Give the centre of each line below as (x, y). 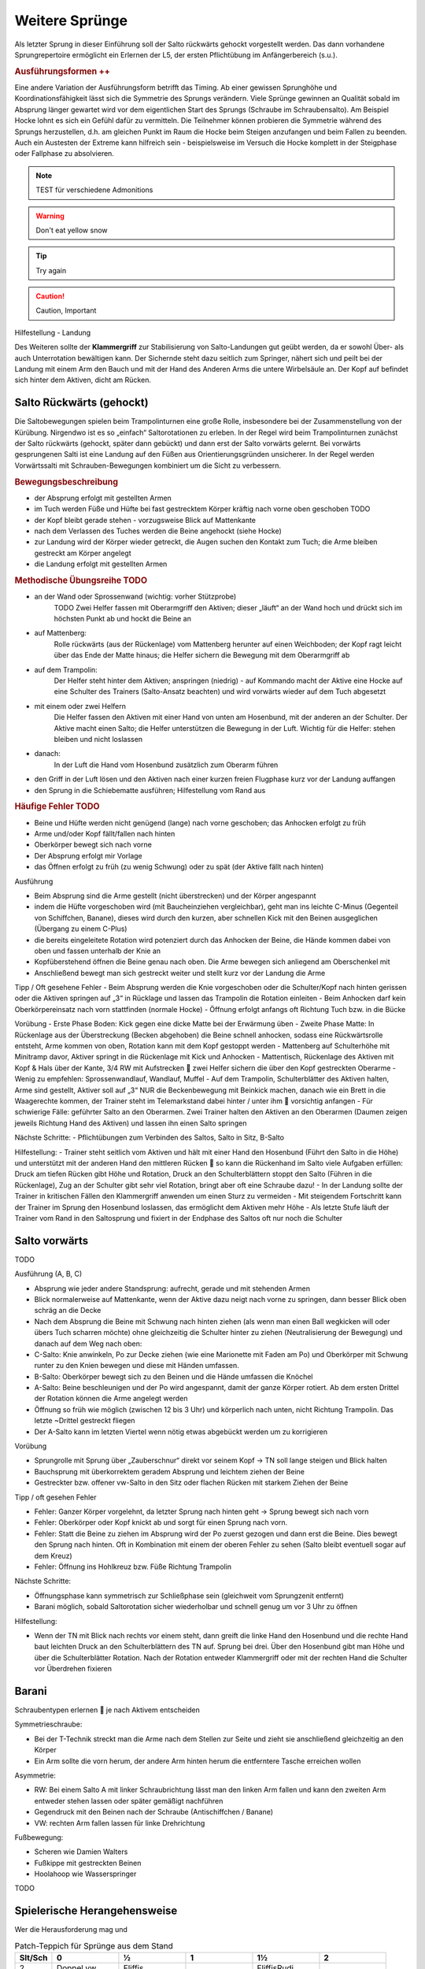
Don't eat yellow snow (72, 230)
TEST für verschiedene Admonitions (94, 190)
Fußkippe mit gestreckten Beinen (88, 1863)
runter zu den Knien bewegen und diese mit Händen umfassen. (137, 1366)
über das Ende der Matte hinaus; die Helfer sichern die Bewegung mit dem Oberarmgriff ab (202, 655)
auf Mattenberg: (60, 633)
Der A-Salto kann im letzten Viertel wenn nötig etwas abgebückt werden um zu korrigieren (181, 1431)
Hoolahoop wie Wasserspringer (85, 1874)
